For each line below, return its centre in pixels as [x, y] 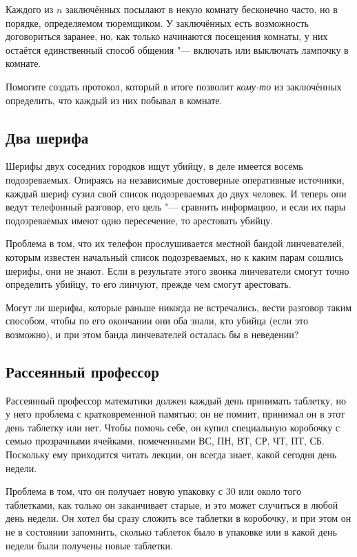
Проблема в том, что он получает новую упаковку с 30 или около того [153, 491]
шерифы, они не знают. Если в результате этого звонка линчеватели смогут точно [177, 270]
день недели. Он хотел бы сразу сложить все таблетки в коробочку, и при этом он [178, 518]
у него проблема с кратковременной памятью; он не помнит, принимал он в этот [175, 414]
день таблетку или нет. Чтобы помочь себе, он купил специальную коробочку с [173, 427]
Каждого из [30, 9]
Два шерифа [47, 137]
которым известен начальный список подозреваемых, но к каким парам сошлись [174, 256]
